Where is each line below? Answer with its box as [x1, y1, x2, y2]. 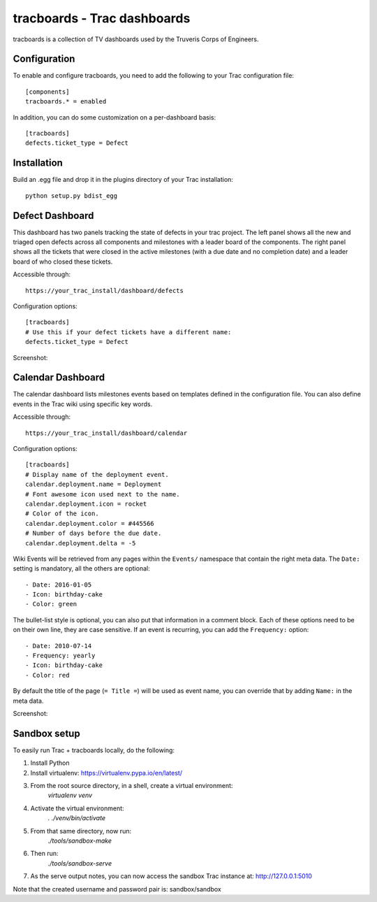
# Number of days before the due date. [25, 529, 162, 538]
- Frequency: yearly [25, 652, 96, 660]
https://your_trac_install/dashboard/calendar [25, 429, 188, 437]
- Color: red [25, 671, 70, 679]
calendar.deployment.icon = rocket [25, 500, 147, 508]
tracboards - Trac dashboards [13, 10, 191, 26]
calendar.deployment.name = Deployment [25, 480, 162, 489]
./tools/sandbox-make [47, 836, 112, 845]
